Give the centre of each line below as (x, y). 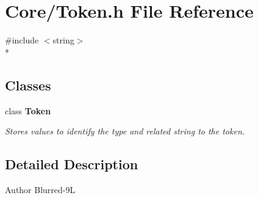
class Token (28, 110)
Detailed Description (72, 164)
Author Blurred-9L (40, 189)
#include (22, 40)
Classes (28, 85)
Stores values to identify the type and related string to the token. (125, 131)
